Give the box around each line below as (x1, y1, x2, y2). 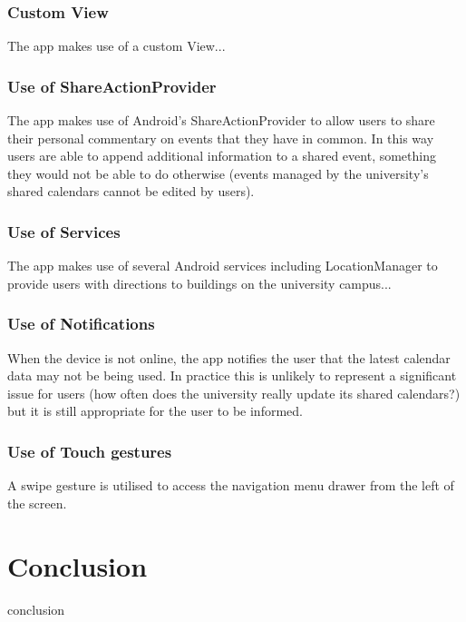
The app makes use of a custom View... (7, 36, 226, 55)
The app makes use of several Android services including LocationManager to (7, 256, 438, 275)
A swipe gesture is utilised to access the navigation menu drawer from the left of (7, 476, 454, 495)
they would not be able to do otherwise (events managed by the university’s (7, 163, 429, 183)
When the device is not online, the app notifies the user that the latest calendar (7, 348, 451, 367)
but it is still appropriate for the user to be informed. (7, 401, 303, 420)
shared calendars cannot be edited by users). (7, 182, 255, 201)
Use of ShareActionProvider (7, 74, 217, 97)
